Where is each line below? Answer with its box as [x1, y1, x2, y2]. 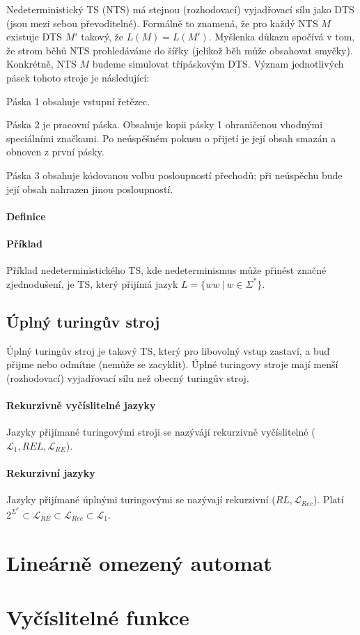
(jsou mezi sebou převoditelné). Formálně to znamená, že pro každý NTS [6, 15, 318, 30]
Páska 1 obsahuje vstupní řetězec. [6, 93, 150, 108]
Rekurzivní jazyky [6, 465, 95, 480]
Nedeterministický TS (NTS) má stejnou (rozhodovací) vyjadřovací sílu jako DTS [6, 2, 354, 16]
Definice [6, 208, 46, 223]
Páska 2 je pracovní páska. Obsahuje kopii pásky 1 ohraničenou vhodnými [6, 117, 323, 132]
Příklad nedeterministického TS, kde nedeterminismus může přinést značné [6, 263, 327, 277]
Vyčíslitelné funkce [6, 602, 189, 631]
